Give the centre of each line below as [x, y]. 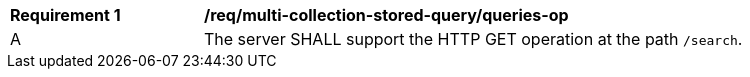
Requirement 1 [65, 15]
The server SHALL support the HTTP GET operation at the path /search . [473, 39]
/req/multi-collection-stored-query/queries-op [386, 15]
